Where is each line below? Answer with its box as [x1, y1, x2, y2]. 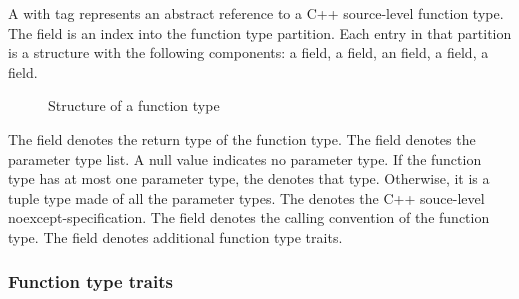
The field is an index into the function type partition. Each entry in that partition [8, 22, 512, 43]
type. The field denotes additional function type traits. [8, 226, 343, 247]
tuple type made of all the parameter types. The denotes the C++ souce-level [8, 187, 485, 208]
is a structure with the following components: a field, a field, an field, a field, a [8, 42, 489, 63]
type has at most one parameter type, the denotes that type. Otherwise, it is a [8, 168, 490, 189]
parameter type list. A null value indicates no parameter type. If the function [8, 148, 482, 169]
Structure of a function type [48, 95, 220, 116]
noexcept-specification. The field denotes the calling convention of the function [8, 207, 490, 228]
